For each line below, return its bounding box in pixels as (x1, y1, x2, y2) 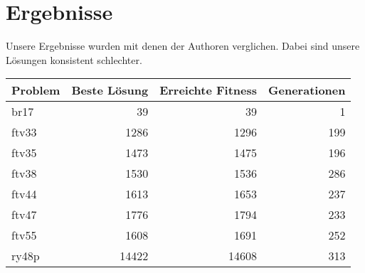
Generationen (268, 82, 346, 99)
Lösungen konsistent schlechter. (6, 52, 142, 67)
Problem (11, 82, 60, 99)
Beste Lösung (71, 82, 149, 99)
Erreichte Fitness (159, 82, 258, 99)
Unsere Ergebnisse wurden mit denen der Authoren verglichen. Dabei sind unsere (6, 38, 360, 53)
